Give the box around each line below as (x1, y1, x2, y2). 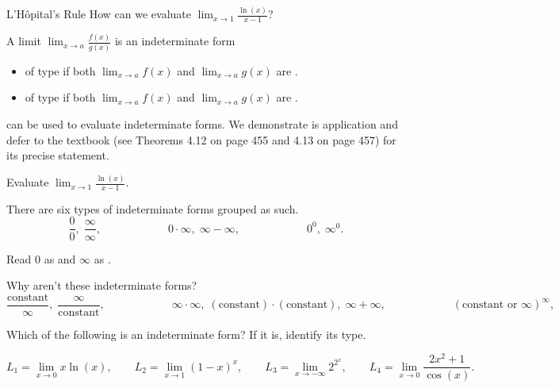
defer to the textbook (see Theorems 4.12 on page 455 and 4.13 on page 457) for (6, 131, 396, 148)
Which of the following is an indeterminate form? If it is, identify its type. (6, 325, 366, 342)
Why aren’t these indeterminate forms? (6, 277, 197, 294)
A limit (6, 33, 41, 49)
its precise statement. (6, 147, 109, 163)
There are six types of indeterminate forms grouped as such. (6, 200, 299, 217)
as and (44, 250, 76, 267)
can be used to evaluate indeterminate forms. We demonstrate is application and (6, 115, 398, 132)
